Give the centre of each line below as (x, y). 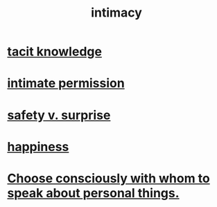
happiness (38, 146)
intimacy (116, 13)
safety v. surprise (59, 115)
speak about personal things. (93, 193)
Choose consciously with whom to (108, 178)
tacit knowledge (55, 52)
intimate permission (66, 83)
